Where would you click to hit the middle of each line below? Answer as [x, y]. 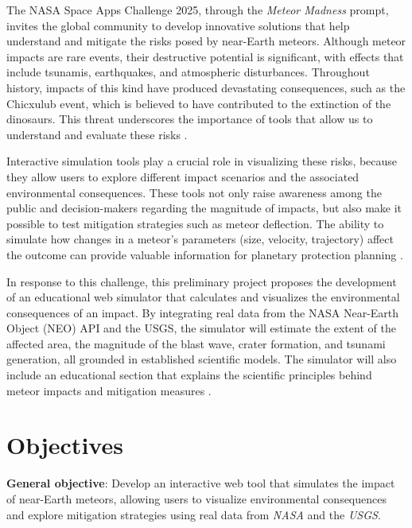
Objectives [65, 445]
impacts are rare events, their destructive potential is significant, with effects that [205, 56]
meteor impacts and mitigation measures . [109, 390]
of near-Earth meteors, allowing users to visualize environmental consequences [196, 498]
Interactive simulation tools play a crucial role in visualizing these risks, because [202, 161]
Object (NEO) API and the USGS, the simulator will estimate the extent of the [201, 328]
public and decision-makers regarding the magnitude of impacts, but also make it [204, 208]
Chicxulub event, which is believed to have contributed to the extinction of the [199, 103]
